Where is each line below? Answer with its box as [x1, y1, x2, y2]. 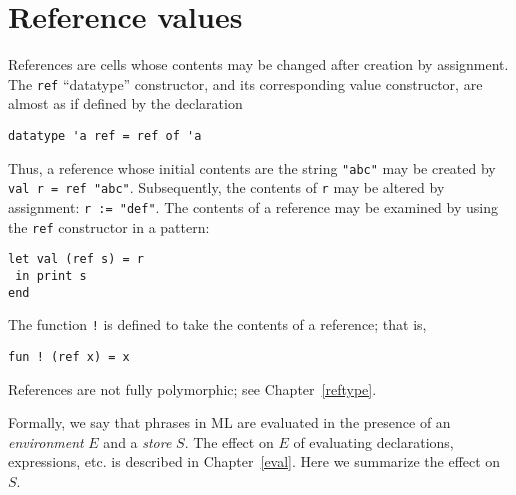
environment [8, 431, 84, 452]
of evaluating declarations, [293, 431, 454, 452]
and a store [103, 431, 172, 452]
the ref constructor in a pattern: [8, 216, 210, 237]
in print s [15, 268, 87, 283]
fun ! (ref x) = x [8, 349, 130, 364]
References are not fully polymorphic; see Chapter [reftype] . [8, 378, 377, 399]
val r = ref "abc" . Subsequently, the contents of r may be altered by [8, 177, 445, 198]
